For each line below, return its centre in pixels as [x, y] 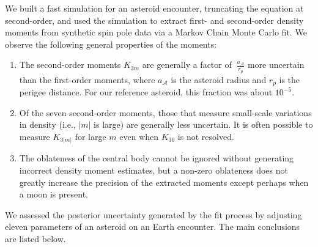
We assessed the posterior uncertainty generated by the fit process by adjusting [153, 214]
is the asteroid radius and [219, 79]
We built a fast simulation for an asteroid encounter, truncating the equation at [154, 8]
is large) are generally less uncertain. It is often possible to [203, 124]
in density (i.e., [47, 124]
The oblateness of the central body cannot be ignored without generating [157, 158]
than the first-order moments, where [87, 79]
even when [139, 136]
